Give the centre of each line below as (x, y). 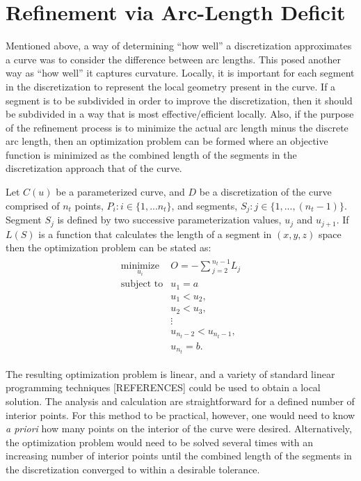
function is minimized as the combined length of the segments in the (151, 154)
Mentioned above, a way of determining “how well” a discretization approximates (179, 46)
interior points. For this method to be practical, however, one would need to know (180, 415)
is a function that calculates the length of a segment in (155, 234)
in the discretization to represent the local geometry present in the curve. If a (171, 86)
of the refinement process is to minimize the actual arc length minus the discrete (177, 127)
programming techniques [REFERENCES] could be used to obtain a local (163, 387)
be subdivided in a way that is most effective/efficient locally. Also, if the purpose (180, 114)
